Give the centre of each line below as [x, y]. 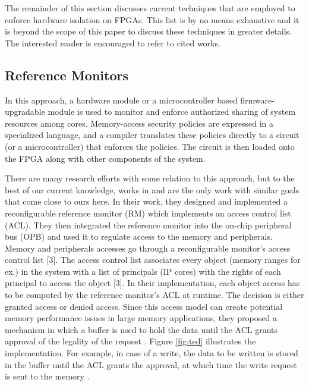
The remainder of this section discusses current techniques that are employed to [150, 8]
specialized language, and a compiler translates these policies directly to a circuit [152, 135]
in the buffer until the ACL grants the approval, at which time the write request [151, 364]
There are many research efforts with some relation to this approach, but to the [150, 178]
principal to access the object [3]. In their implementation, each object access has [152, 283]
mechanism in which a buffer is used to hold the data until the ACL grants [141, 329]
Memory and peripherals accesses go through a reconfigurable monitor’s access [148, 248]
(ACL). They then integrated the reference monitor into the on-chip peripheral [148, 225]
